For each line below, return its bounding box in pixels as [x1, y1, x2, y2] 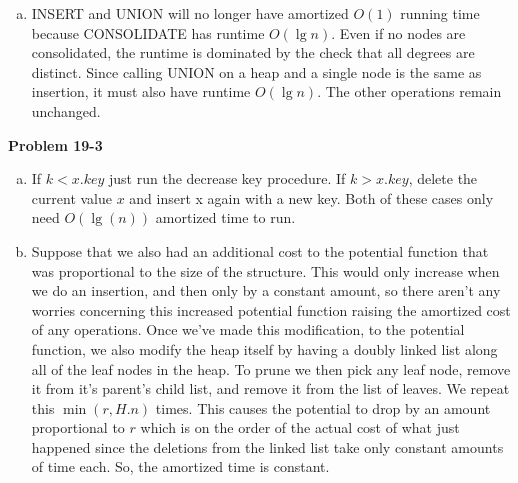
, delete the [408, 168, 478, 189]
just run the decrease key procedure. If [109, 168, 346, 189]
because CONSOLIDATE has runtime [31, 22, 265, 43]
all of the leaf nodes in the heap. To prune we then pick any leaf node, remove [31, 358, 511, 379]
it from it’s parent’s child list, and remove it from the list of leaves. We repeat [31, 378, 510, 399]
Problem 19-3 [8, 134, 103, 155]
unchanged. [31, 100, 101, 121]
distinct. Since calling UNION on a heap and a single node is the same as [31, 61, 482, 82]
